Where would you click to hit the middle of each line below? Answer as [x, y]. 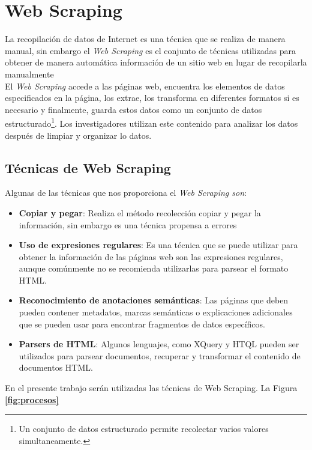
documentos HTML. [56, 367]
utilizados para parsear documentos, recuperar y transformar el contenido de [160, 355]
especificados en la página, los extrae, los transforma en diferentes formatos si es [152, 98]
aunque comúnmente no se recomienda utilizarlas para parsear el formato [154, 268]
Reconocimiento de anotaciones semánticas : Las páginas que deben [154, 300]
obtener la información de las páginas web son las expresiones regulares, [151, 256]
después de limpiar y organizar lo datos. [78, 135]
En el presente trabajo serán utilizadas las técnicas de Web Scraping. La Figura [151, 388]
